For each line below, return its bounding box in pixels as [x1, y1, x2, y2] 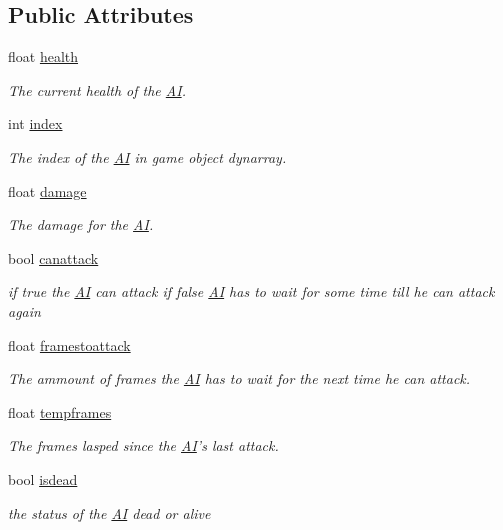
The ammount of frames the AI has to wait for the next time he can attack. [8, 368, 471, 389]
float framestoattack [8, 334, 131, 355]
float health [8, 46, 79, 67]
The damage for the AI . [8, 214, 154, 235]
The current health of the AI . [8, 79, 186, 100]
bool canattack [8, 247, 99, 268]
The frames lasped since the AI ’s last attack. [8, 435, 279, 456]
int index [8, 113, 63, 134]
